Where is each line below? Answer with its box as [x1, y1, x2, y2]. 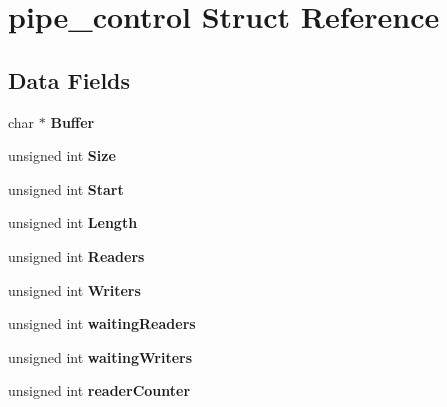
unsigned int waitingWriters [8, 346, 193, 367]
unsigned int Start [8, 178, 124, 199]
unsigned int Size [8, 145, 116, 166]
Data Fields [8, 64, 131, 95]
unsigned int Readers [8, 245, 145, 266]
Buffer [50, 111, 95, 132]
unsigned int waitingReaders [8, 313, 196, 334]
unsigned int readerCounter [8, 380, 191, 401]
